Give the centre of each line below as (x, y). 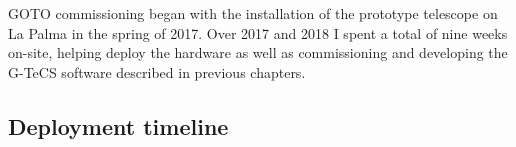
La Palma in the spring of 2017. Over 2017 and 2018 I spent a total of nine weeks (258, 32)
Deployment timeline (118, 125)
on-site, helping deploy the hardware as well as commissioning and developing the (258, 52)
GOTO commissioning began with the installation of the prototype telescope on (253, 13)
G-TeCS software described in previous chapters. (157, 71)
